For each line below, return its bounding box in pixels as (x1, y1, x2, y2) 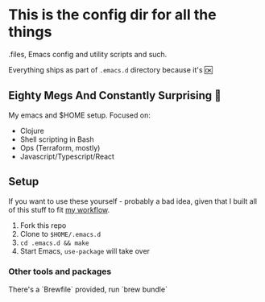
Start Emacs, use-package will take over (19, 246, 151, 255)
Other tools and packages (8, 266, 112, 277)
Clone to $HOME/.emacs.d (19, 229, 101, 238)
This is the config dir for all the (8, 6, 217, 24)
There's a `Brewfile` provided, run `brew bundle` (8, 284, 168, 294)
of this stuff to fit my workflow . (8, 205, 110, 214)
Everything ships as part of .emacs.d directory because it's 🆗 (8, 64, 213, 74)
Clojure (19, 126, 44, 135)
